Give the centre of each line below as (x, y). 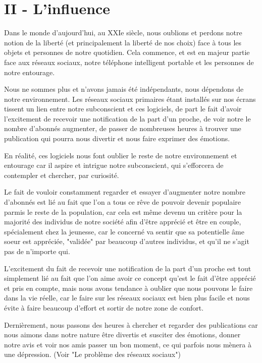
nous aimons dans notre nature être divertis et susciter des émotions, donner (122, 335)
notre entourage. (30, 72)
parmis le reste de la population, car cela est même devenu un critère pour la (123, 211)
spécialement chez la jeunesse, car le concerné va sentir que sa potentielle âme (124, 231)
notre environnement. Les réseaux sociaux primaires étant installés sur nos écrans (130, 99)
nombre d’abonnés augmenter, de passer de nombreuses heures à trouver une (123, 128)
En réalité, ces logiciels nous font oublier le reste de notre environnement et (121, 155)
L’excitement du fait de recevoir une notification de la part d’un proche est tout (128, 268)
